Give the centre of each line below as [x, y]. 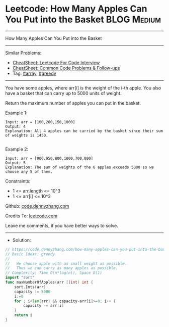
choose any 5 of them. [29, 172]
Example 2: [17, 149]
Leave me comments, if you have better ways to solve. [62, 225]
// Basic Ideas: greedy [30, 254]
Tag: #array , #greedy [34, 73]
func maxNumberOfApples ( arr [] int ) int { [49, 283]
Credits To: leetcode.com [31, 216]
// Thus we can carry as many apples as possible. [62, 268]
